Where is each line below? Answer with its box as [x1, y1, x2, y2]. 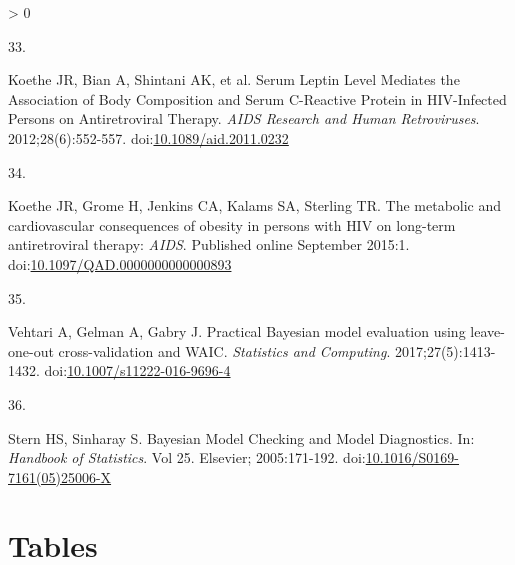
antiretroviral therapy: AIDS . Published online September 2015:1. [8, 234, 410, 255]
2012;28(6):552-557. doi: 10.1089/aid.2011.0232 [8, 127, 289, 148]
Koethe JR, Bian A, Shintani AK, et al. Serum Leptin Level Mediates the [8, 69, 460, 90]
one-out [8, 340, 54, 361]
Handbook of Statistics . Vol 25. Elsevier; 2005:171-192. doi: [8, 447, 366, 468]
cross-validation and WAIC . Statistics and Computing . [58, 340, 391, 361]
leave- [470, 321, 505, 342]
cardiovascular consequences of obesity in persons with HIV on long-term [8, 214, 456, 235]
